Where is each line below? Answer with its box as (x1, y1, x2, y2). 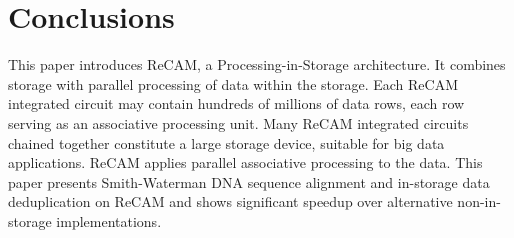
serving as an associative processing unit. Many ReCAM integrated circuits (8, 112, 469, 133)
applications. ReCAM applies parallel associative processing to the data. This (8, 152, 483, 173)
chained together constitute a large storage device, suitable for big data (8, 132, 445, 153)
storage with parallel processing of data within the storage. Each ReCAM (8, 73, 459, 94)
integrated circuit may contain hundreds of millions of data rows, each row (8, 93, 465, 114)
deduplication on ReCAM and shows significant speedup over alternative (8, 191, 453, 212)
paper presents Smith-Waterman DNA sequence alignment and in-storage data (8, 171, 490, 192)
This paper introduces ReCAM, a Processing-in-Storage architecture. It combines (8, 54, 506, 75)
